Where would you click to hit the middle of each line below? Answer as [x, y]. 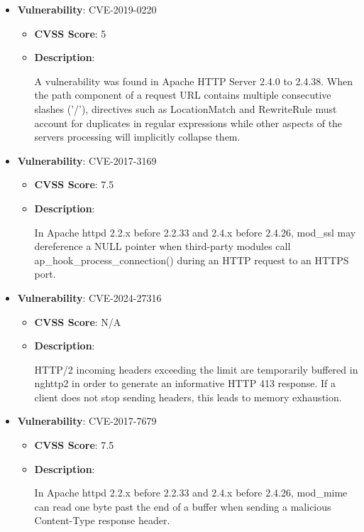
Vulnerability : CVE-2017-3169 [87, 160]
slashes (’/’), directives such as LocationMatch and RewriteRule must [186, 108]
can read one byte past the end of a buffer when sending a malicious [183, 506]
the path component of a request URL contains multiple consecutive [183, 95]
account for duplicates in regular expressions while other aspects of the [188, 123]
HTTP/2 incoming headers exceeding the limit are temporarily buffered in [196, 369]
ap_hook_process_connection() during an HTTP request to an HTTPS [192, 260]
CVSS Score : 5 [70, 33]
